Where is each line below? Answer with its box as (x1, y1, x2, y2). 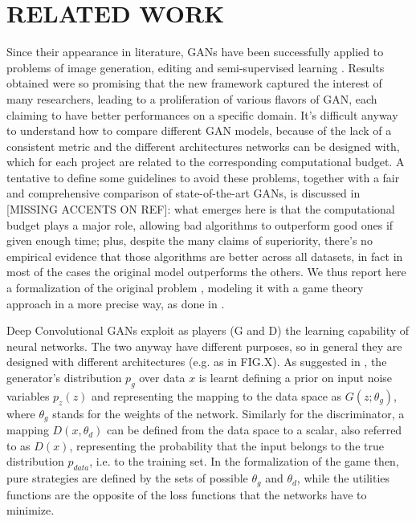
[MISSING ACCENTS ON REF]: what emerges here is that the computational (6, 201, 395, 218)
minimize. (6, 502, 55, 519)
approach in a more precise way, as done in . (6, 295, 225, 311)
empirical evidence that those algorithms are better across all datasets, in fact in (6, 247, 403, 264)
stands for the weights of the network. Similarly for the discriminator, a (52, 405, 405, 421)
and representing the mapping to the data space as (92, 387, 342, 404)
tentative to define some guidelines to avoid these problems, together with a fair (6, 169, 400, 185)
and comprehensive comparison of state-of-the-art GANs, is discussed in (6, 185, 361, 201)
